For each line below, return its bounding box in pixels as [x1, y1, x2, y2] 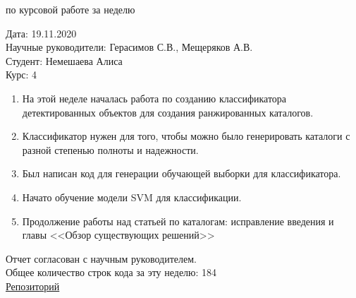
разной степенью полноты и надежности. [22, 142, 199, 157]
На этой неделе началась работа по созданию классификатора [22, 90, 287, 105]
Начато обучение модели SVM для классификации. [22, 189, 242, 204]
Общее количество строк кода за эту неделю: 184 [6, 265, 217, 280]
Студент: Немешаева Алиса [6, 53, 123, 68]
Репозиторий [6, 278, 60, 293]
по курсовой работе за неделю [6, 2, 135, 16]
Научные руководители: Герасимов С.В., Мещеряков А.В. [6, 40, 253, 54]
